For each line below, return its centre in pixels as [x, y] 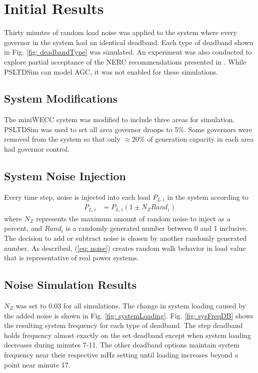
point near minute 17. [37, 364]
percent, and [23, 228]
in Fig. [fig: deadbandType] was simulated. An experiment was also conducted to [128, 52]
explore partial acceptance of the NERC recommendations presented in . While [125, 61]
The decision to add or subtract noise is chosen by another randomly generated [125, 238]
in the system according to [208, 197]
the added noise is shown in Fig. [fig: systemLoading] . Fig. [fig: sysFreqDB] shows [129, 315]
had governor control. [37, 149]
